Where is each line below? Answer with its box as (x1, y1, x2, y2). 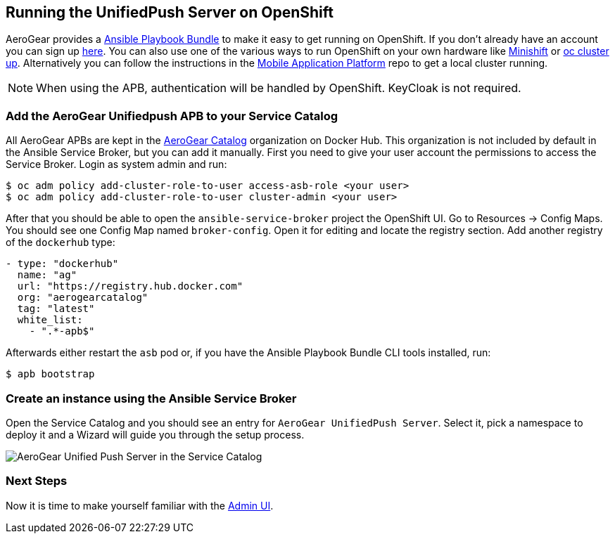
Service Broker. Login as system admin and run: (6, 158, 227, 171)
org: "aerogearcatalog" (17, 292, 148, 304)
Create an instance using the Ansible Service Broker (6, 391, 297, 405)
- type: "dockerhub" (6, 258, 119, 270)
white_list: (17, 314, 83, 326)
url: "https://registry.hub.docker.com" (17, 280, 243, 292)
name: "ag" (17, 269, 77, 281)
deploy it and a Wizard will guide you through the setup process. (6, 428, 305, 441)
